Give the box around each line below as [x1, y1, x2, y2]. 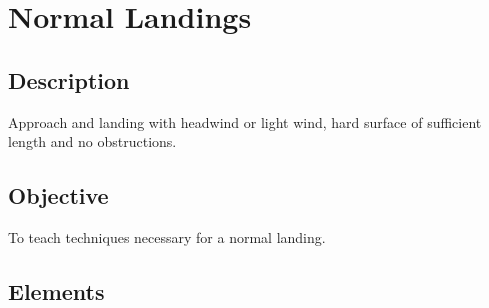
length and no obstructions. [8, 131, 177, 152]
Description [8, 64, 130, 95]
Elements [8, 275, 105, 306]
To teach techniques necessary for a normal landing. [8, 226, 326, 247]
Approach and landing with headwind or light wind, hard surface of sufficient [8, 111, 482, 132]
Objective [8, 180, 109, 211]
